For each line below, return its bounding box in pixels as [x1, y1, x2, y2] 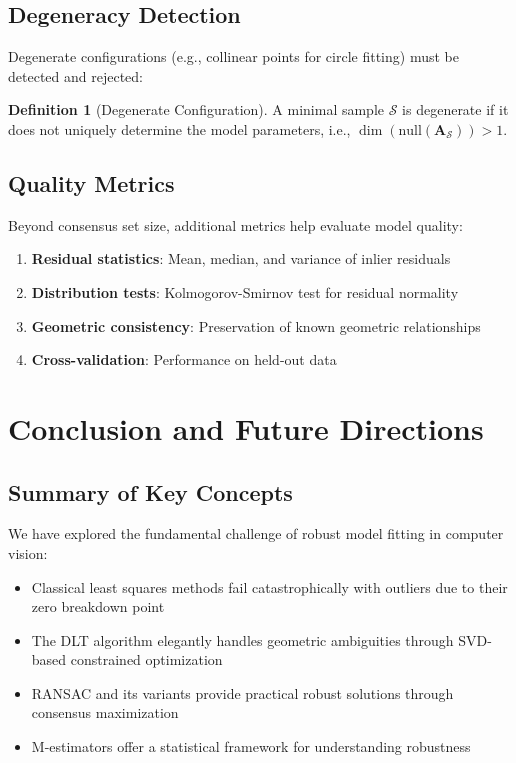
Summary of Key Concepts [8, 476, 293, 507]
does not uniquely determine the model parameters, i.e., [8, 118, 351, 139]
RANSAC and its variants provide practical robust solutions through [31, 682, 454, 703]
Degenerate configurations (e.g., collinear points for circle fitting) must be [8, 46, 459, 67]
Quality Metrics [8, 167, 175, 198]
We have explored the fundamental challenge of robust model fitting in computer [8, 523, 504, 544]
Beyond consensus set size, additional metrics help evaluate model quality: [8, 214, 463, 235]
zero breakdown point [31, 596, 165, 617]
